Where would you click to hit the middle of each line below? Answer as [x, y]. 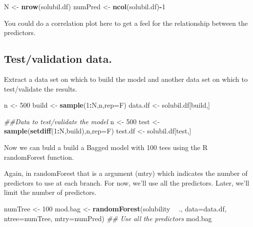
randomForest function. [39, 157]
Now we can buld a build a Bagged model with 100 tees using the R [106, 147]
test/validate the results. [41, 88]
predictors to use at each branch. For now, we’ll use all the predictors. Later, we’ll [127, 182]
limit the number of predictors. [50, 192]
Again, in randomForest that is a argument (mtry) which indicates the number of [126, 173]
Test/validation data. [58, 59]
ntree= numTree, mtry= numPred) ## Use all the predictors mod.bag [108, 218]
